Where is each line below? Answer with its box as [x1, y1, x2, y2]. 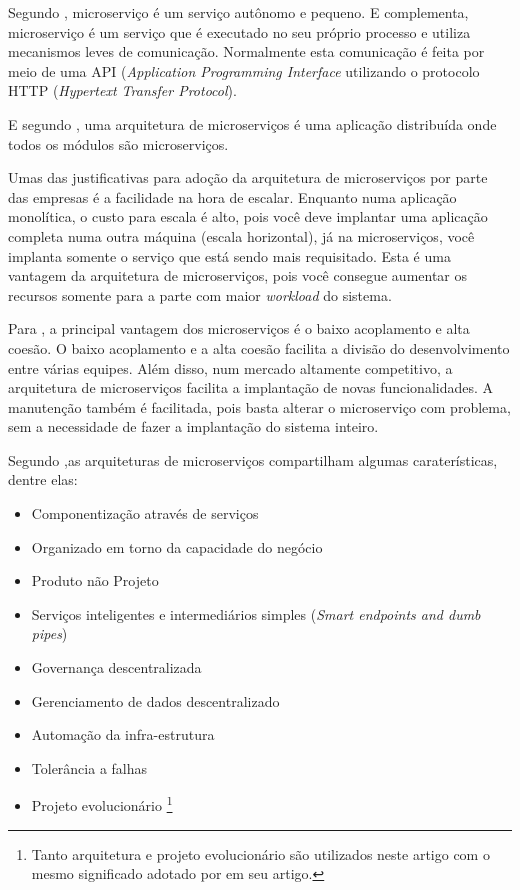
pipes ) [31, 623, 68, 644]
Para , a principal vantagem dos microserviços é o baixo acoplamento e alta [8, 318, 470, 339]
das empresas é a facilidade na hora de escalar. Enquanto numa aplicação [8, 186, 457, 207]
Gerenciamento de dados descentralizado [31, 690, 280, 711]
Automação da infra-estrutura [31, 724, 215, 745]
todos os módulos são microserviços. [8, 133, 229, 154]
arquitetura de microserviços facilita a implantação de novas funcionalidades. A [8, 377, 494, 398]
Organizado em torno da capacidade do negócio [31, 536, 323, 557]
